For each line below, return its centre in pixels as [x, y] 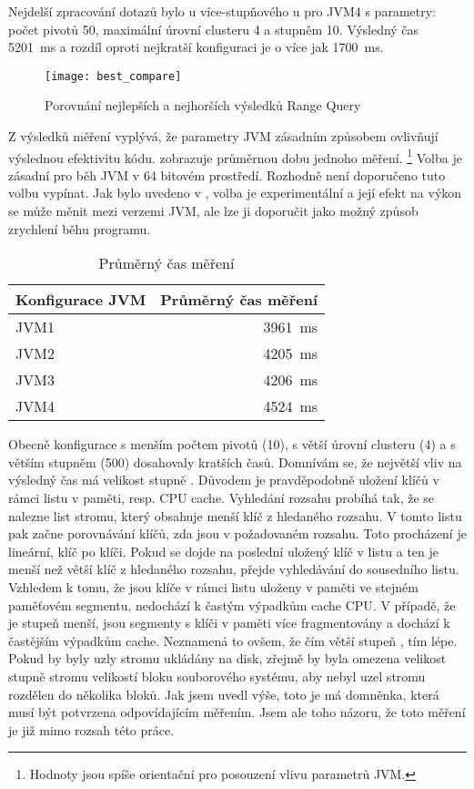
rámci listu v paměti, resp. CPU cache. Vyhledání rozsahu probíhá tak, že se [222, 498]
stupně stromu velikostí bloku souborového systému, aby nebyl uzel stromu [217, 676]
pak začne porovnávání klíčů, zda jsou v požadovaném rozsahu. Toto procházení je [237, 533]
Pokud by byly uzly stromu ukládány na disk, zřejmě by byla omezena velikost [227, 658]
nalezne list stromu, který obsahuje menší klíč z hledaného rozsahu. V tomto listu [235, 515]
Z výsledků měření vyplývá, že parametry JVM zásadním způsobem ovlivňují [223, 136]
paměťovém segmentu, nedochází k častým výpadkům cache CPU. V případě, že [232, 605]
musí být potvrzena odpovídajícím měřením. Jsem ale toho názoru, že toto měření [237, 712]
